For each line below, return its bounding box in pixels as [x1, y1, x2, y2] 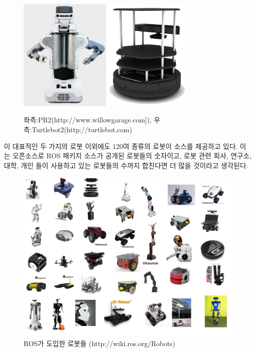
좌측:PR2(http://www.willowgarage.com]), [24, 115, 152, 125]
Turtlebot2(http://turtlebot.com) [31, 124, 132, 135]
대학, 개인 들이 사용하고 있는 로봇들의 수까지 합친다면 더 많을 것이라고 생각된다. [4, 160, 248, 170]
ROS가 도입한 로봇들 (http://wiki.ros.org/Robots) [24, 338, 175, 348]
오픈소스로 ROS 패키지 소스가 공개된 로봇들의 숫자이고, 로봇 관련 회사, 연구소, [12, 150, 252, 161]
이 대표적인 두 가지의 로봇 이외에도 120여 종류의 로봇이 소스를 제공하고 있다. [4, 141, 238, 151]
